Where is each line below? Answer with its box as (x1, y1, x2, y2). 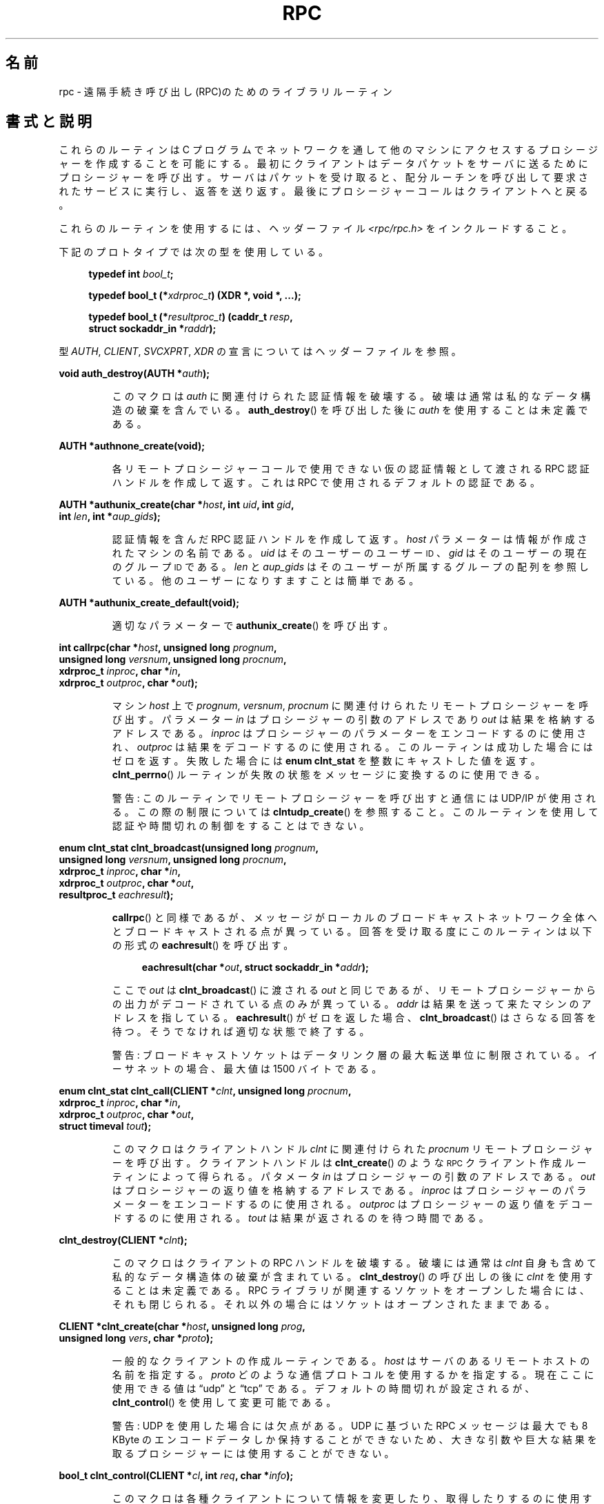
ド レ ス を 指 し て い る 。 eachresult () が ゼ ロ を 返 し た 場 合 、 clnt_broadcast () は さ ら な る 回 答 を (112, 1012, 596, 1024)
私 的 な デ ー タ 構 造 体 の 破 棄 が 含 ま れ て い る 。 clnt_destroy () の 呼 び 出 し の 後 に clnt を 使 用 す (112, 1271, 594, 1283)
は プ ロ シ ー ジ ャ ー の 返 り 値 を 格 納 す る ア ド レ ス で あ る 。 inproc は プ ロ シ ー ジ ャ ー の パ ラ (112, 1184, 587, 1197)
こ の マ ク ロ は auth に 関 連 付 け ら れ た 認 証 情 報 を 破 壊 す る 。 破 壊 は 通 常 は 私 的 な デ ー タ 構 (112, 390, 591, 403)
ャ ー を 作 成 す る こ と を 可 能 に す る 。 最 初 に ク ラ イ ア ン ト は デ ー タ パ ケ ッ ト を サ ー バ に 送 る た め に (59, 157, 588, 170)
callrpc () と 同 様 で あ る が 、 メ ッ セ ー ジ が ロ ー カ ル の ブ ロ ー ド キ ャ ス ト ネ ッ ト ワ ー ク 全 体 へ (112, 912, 597, 924)
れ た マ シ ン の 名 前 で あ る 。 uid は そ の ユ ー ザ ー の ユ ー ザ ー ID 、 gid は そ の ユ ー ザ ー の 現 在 (112, 547, 587, 559)
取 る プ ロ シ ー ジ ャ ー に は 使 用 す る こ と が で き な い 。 (112, 1447, 394, 1460)
